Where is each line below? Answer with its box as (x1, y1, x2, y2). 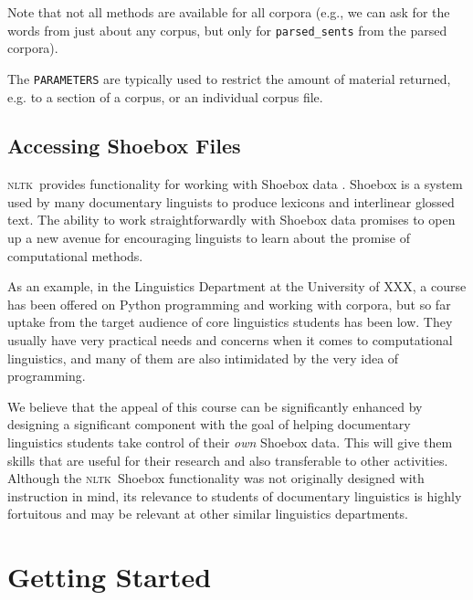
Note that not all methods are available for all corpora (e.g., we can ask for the (7, 3, 450, 21)
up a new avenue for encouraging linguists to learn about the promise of (7, 228, 411, 247)
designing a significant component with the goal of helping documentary (7, 415, 411, 434)
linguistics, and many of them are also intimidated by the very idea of (7, 348, 399, 367)
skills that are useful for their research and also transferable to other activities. (7, 450, 448, 469)
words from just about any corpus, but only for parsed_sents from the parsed (7, 20, 447, 39)
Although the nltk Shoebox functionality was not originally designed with (7, 468, 425, 488)
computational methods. (7, 246, 143, 265)
